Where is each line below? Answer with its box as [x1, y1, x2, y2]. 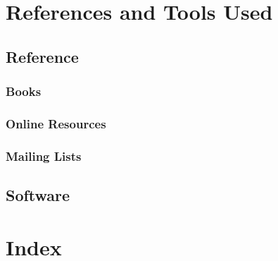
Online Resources [6, 114, 106, 132]
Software [6, 184, 70, 206]
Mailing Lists [6, 147, 82, 164]
